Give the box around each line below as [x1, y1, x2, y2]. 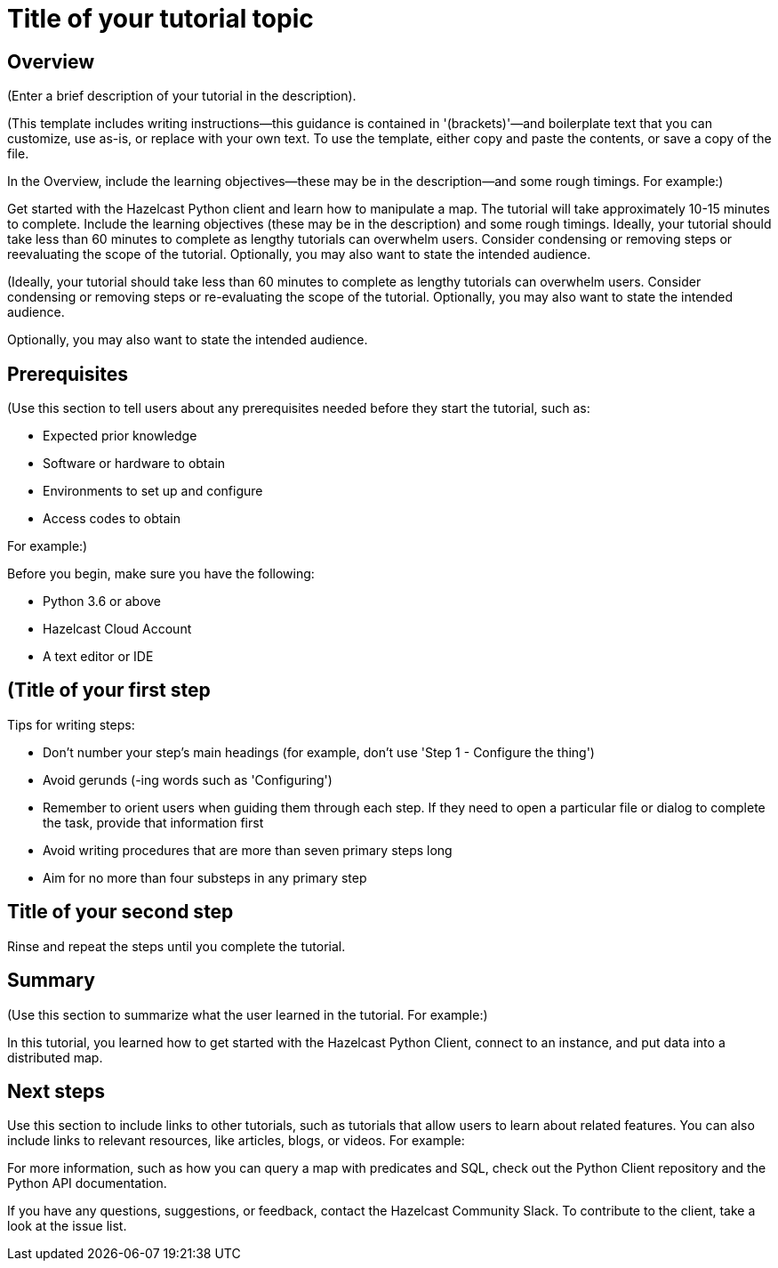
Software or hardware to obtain [43, 456, 226, 472]
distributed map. [7, 1049, 103, 1065]
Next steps [7, 1079, 105, 1102]
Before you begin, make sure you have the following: [7, 566, 315, 582]
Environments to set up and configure [43, 483, 263, 499]
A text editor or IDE [43, 649, 154, 665]
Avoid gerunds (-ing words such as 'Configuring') [43, 771, 333, 787]
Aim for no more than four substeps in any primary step [43, 869, 367, 885]
